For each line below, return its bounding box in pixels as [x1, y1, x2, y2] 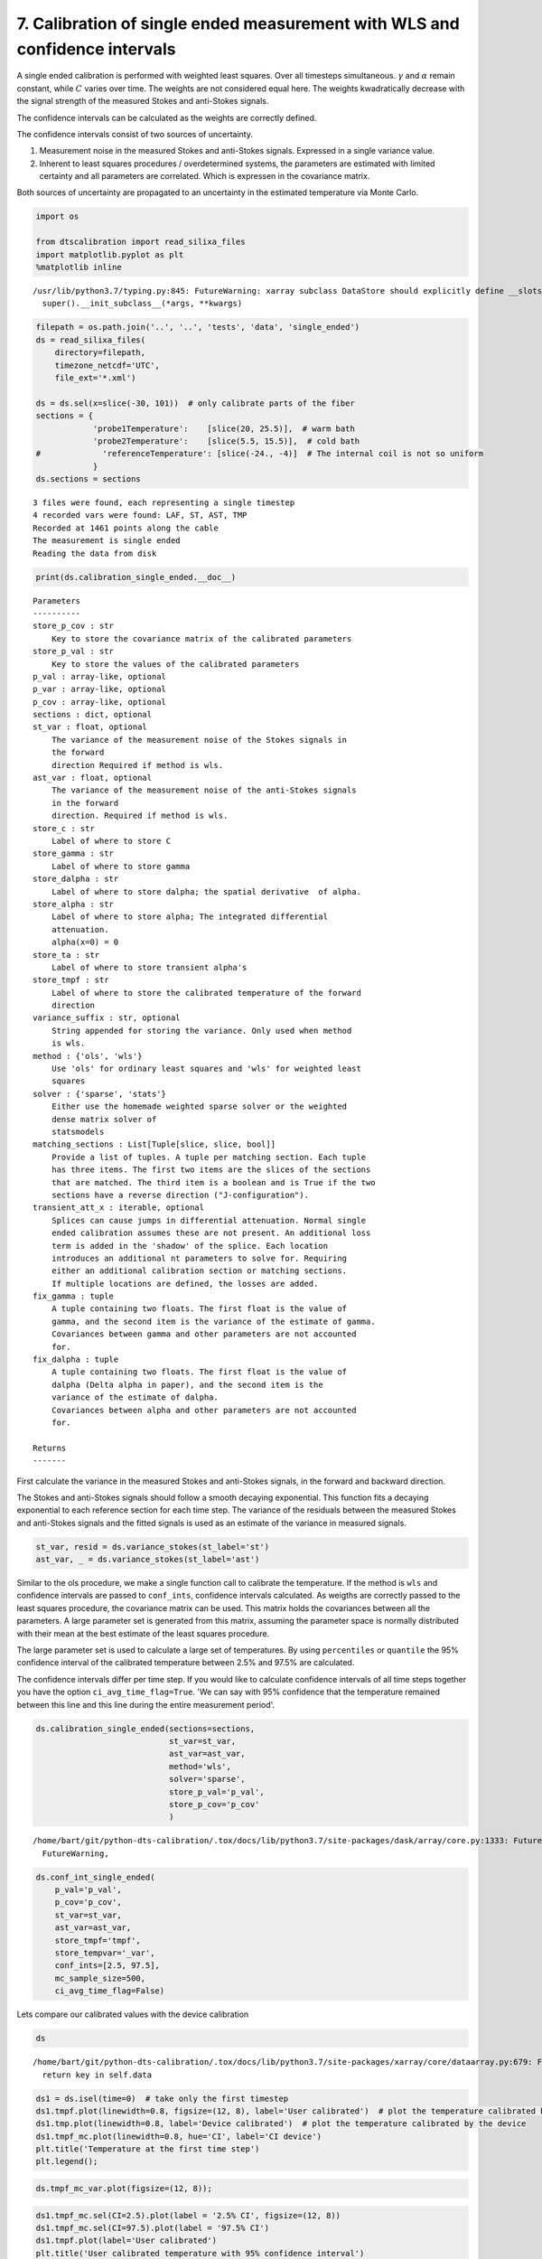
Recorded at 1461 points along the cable [33, 522, 219, 533]
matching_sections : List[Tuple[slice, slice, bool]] [33, 1139, 276, 1149]
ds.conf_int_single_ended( [35, 1871, 155, 1882]
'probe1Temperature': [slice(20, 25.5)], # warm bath [92, 423, 356, 434]
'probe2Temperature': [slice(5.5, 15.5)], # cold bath [92, 436, 360, 446]
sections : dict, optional [33, 709, 153, 720]
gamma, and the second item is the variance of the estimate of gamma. [51, 1316, 376, 1326]
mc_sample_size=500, [54, 1973, 146, 1983]
